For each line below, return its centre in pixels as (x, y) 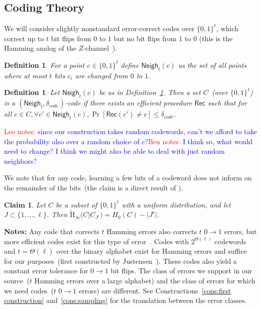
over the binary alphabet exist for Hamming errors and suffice (152, 251)
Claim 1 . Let (25, 204)
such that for (227, 103)
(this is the (216, 38)
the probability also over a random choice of (72, 141)
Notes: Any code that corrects (52, 231)
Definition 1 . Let (32, 92)
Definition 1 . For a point (44, 65)
